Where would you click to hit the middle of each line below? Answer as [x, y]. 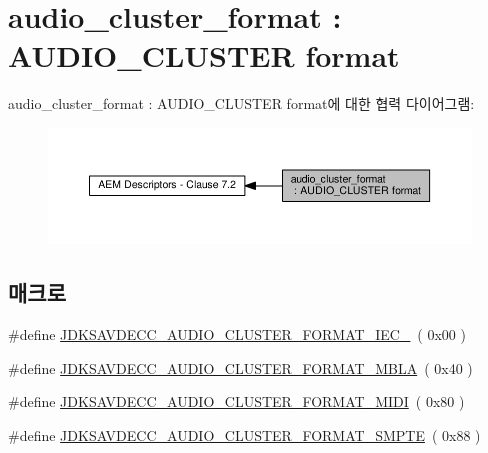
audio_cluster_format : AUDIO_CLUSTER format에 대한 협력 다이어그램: [241, 103]
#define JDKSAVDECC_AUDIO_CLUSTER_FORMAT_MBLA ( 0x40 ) [240, 367]
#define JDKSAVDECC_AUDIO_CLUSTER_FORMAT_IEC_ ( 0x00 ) [237, 334]
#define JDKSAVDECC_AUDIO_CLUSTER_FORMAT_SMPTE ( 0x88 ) [244, 435]
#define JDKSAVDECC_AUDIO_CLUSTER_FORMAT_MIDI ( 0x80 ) [236, 401]
